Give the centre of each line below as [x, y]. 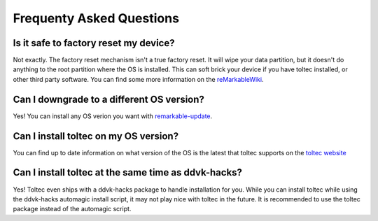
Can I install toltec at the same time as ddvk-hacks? [128, 172]
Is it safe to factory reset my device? [94, 43]
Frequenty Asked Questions [96, 18]
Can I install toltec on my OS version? [96, 136]
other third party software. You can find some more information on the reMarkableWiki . [138, 79]
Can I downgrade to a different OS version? [108, 99]
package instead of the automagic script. [72, 209]
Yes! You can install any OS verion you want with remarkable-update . [113, 116]
